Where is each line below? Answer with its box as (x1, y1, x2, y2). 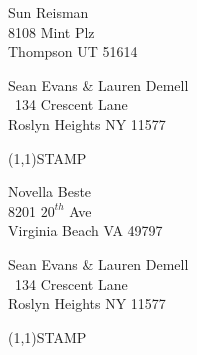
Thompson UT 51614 (8, 41, 138, 62)
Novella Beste (8, 181, 92, 202)
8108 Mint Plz (8, 21, 95, 42)
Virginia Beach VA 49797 (8, 220, 163, 241)
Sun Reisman (8, 2, 89, 22)
